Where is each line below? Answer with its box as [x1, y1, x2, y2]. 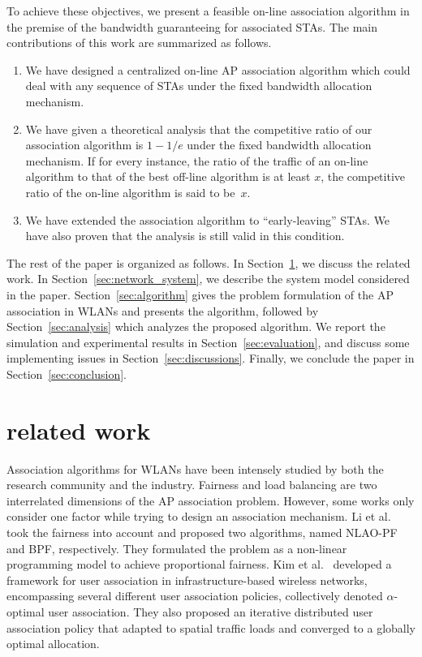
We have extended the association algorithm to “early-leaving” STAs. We [25, 211, 390, 228]
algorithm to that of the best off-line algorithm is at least [25, 168, 311, 185]
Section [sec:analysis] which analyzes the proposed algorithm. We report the [6, 318, 385, 335]
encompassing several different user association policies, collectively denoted [6, 587, 383, 604]
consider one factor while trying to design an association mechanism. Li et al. [6, 508, 391, 525]
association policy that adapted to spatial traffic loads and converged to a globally [6, 619, 416, 636]
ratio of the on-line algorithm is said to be [25, 183, 235, 200]
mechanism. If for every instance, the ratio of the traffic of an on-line [25, 152, 368, 169]
